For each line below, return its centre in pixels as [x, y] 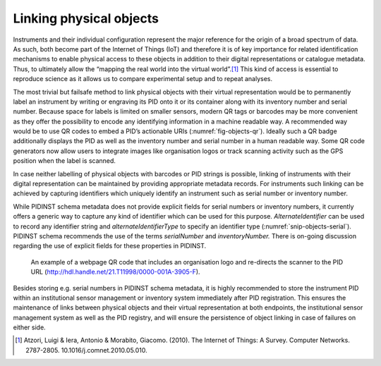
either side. [29, 327]
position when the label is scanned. [65, 161]
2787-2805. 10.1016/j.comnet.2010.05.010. [86, 350]
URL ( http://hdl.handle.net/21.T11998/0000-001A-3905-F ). [115, 272]
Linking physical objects [86, 18]
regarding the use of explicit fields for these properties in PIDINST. [110, 246]
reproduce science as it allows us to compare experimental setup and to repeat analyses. [143, 79]
